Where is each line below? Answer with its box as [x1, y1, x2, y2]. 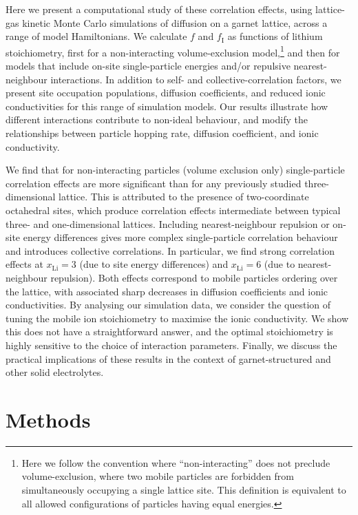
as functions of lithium [227, 29, 323, 43]
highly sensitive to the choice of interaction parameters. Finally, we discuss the [6, 337, 337, 352]
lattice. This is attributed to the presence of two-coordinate [59, 189, 309, 204]
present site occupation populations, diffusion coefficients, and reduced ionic [6, 85, 326, 100]
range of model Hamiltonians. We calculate [6, 29, 187, 43]
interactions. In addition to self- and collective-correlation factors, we [50, 72, 341, 86]
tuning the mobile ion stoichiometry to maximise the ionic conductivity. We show [6, 311, 349, 325]
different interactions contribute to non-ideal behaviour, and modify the [6, 112, 308, 127]
